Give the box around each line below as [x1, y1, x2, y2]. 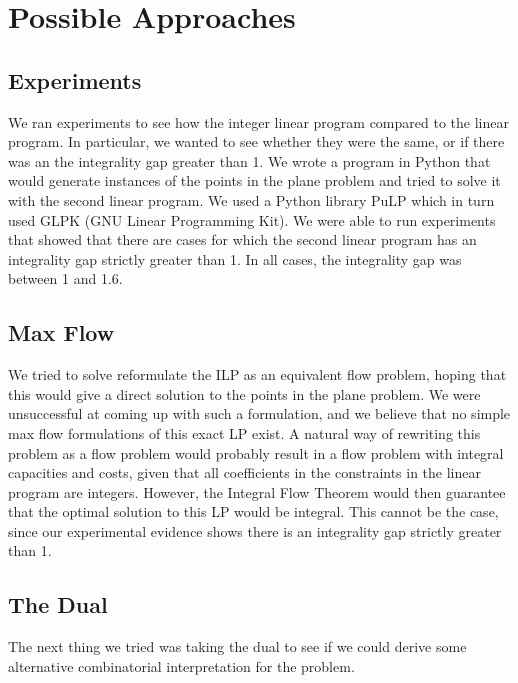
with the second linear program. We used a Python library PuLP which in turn [8, 189, 495, 210]
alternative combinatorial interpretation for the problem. [8, 655, 355, 676]
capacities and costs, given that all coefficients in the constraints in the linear [8, 462, 482, 483]
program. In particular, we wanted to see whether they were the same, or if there [8, 131, 505, 152]
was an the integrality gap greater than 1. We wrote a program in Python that [8, 150, 491, 171]
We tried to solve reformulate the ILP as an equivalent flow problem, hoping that [8, 364, 507, 385]
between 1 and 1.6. [8, 268, 123, 289]
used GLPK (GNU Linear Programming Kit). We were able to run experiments [8, 209, 496, 230]
